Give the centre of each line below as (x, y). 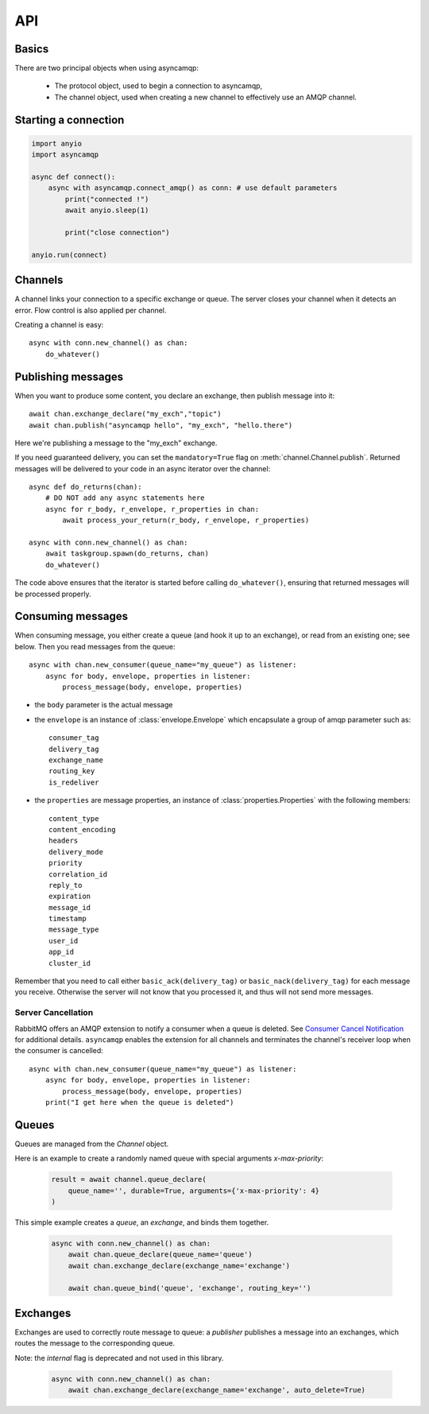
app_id (62, 952)
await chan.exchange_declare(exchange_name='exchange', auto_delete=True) (216, 1390)
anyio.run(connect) (69, 255)
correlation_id (78, 874)
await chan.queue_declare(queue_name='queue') (160, 1255)
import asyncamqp (65, 155)
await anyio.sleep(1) (107, 210)
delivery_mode (76, 852)
